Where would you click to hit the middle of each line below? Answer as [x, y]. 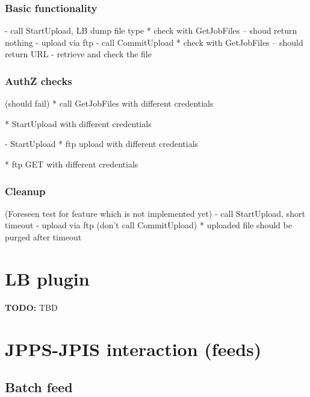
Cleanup [25, 191]
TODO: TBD [31, 307]
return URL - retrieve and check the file [78, 54]
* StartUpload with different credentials [78, 123]
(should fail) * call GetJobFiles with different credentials [109, 103]
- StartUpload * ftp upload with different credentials [102, 144]
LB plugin [47, 278]
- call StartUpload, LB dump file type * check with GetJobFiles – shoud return [151, 30]
